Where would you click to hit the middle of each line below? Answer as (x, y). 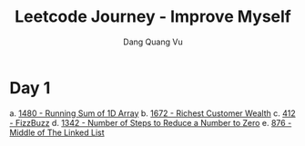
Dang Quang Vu (153, 42)
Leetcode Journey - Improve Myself (153, 17)
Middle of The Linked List (57, 132)
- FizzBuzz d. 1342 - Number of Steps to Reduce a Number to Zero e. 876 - (151, 122)
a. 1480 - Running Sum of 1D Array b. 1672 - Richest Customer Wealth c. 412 (152, 113)
